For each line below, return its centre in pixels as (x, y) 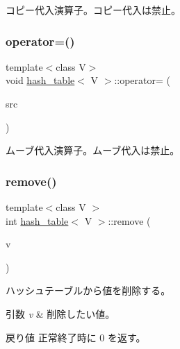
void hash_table (40, 80)
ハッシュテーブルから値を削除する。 (88, 290)
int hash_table (37, 220)
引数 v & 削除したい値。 (60, 313)
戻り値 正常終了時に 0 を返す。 (76, 337)
